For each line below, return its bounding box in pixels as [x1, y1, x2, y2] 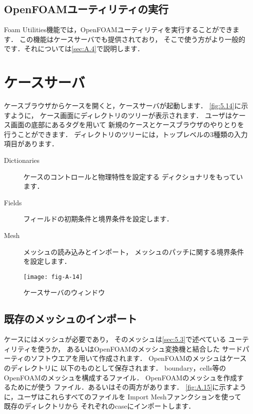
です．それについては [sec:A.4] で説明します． [4, 43, 144, 54]
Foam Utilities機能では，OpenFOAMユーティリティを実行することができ [4, 24, 233, 35]
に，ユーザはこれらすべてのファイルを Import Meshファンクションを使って [4, 391, 242, 401]
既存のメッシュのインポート [4, 311, 137, 326]
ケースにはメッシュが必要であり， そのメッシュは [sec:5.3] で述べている [4, 334, 226, 344]
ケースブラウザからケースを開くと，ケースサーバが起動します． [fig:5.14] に [4, 100, 241, 111]
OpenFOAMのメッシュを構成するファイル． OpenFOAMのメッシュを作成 [4, 372, 237, 382]
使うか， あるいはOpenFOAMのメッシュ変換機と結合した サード [38, 343, 243, 354]
